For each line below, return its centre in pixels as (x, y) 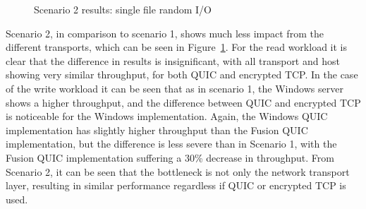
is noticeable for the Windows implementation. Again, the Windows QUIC (167, 116)
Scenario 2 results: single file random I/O (123, 9)
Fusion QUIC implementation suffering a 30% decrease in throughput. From (170, 157)
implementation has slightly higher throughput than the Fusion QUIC (157, 130)
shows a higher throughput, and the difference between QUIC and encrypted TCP (183, 102)
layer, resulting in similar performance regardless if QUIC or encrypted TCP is (176, 185)
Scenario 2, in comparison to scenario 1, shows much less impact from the (165, 33)
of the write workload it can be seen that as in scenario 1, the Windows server (175, 88)
